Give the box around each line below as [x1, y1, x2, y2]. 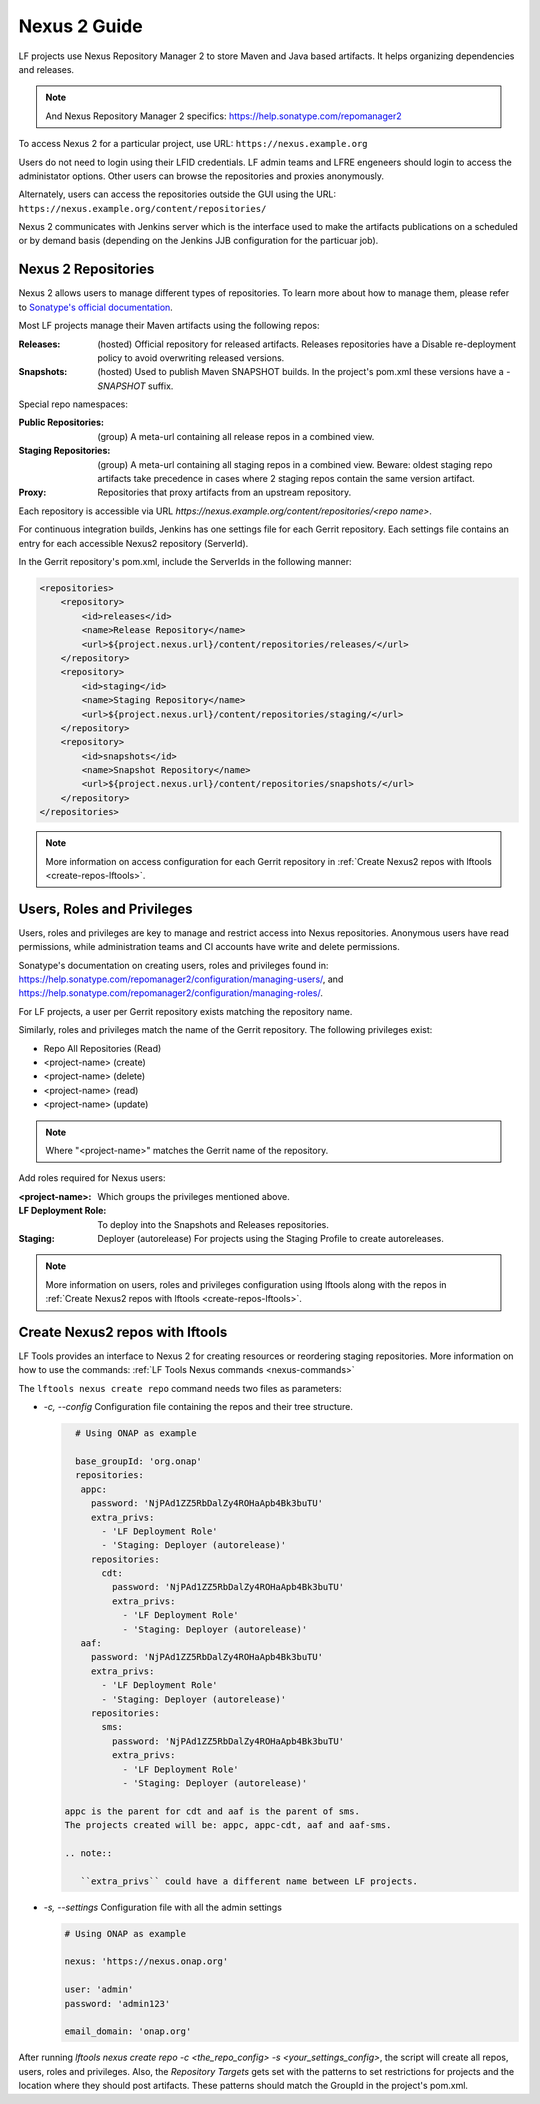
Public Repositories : [18, 416, 105, 429]
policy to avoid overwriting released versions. [97, 351, 285, 364]
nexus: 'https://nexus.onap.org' [64, 1956, 229, 1967]
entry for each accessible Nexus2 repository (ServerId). [18, 537, 249, 549]
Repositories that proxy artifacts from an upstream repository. [97, 486, 352, 499]
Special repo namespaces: [18, 398, 129, 410]
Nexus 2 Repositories [18, 261, 155, 278]
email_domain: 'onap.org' [64, 2026, 192, 2037]
